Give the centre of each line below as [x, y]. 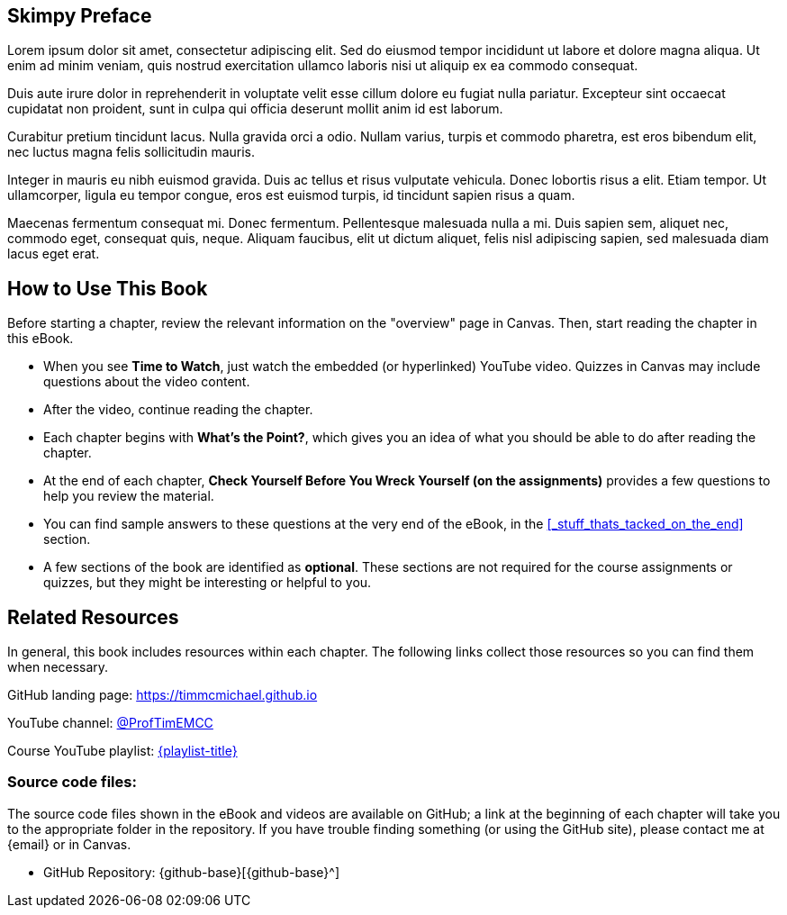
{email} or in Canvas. [69, 844]
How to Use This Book [108, 288]
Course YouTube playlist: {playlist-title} [122, 751]
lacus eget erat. [54, 254]
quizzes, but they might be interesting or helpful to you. [208, 583]
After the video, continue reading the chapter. [178, 410]
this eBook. [41, 339]
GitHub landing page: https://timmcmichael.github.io [163, 695]
